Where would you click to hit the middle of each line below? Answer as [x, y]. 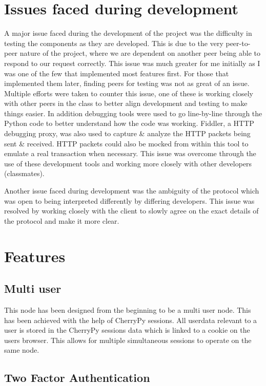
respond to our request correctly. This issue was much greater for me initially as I [132, 63]
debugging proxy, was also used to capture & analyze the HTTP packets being [127, 133]
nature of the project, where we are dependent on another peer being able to [140, 53]
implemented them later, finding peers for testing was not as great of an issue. [127, 83]
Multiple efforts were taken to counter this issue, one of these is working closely [129, 93]
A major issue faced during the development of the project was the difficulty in [128, 33]
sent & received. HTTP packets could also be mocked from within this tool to [126, 143]
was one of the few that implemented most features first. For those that [117, 73]
